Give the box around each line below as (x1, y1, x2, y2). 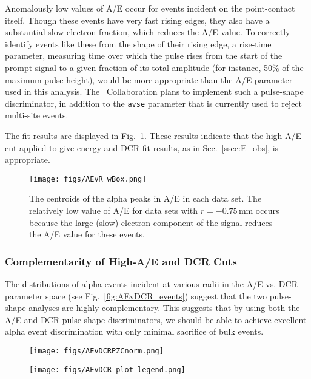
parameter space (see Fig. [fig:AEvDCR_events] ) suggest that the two (5, 289, 267, 302)
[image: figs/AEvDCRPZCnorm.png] (29, 347, 164, 355)
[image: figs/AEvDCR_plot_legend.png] (29, 365, 186, 374)
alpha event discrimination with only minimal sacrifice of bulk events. (5, 325, 264, 338)
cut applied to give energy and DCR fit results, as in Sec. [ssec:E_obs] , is (5, 141, 279, 154)
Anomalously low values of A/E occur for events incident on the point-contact (5, 2, 295, 14)
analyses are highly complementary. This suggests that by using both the (28, 301, 300, 314)
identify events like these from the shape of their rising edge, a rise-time (5, 37, 272, 50)
